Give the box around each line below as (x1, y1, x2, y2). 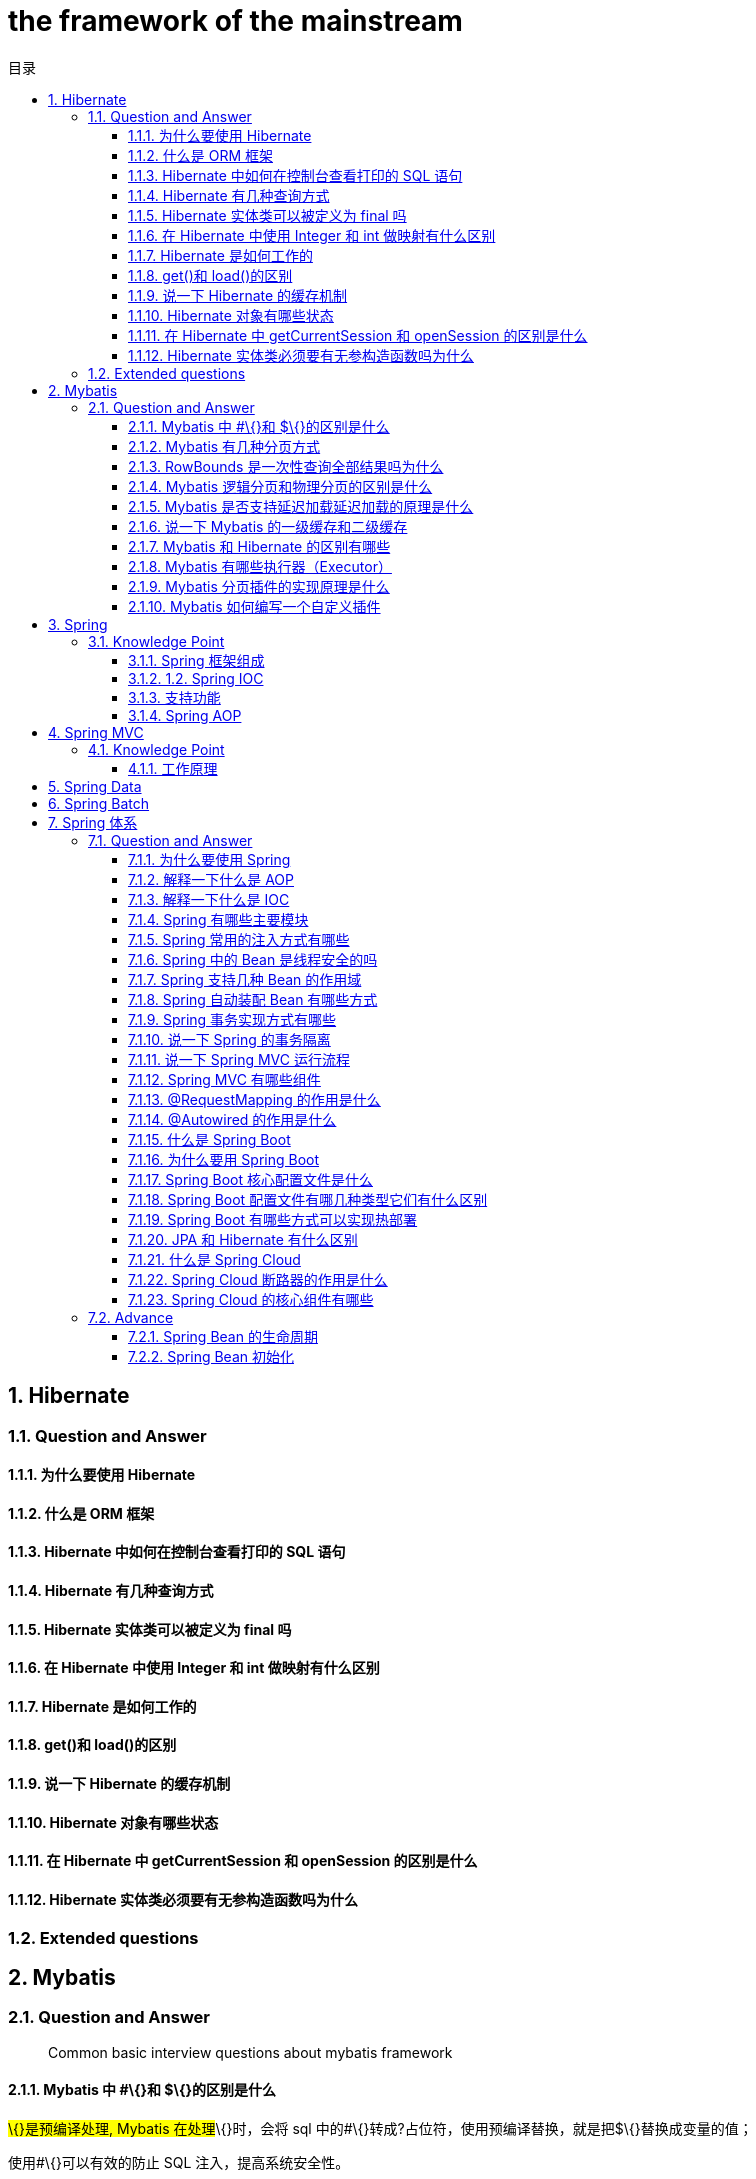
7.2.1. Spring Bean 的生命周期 (128, 1327, 318, 1345)
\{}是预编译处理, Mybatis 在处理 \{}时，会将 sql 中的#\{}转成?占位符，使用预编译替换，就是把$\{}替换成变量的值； (8, 2119, 753, 2137)
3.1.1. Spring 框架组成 (128, 651, 265, 669)
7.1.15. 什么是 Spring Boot (128, 1130, 291, 1148)
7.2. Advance (88, 1308, 174, 1326)
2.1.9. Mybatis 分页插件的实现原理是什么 (128, 577, 390, 595)
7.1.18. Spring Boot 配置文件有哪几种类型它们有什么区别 (128, 1190, 488, 1208)
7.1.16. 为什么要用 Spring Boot (128, 1150, 320, 1168)
